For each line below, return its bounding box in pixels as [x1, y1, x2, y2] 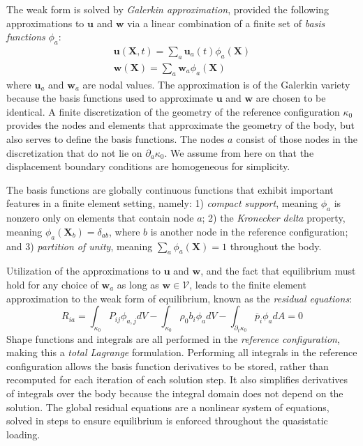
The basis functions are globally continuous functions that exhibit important [6, 182, 334, 197]
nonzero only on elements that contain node [6, 210, 194, 225]
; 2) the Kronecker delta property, [202, 210, 346, 225]
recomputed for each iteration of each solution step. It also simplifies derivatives [6, 372, 348, 387]
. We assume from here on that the [164, 145, 314, 160]
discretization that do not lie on [6, 145, 142, 160]
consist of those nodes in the [236, 132, 357, 146]
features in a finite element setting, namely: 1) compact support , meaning [6, 196, 318, 210]
